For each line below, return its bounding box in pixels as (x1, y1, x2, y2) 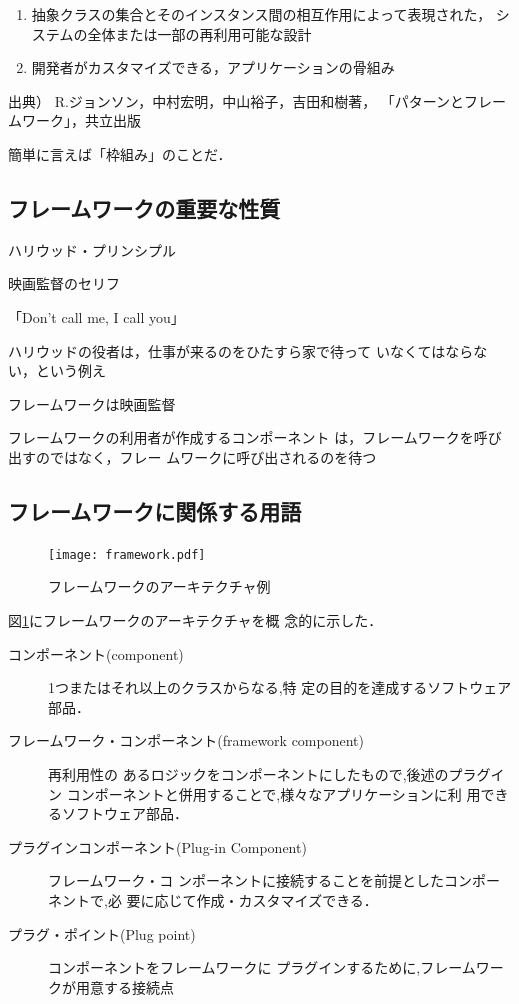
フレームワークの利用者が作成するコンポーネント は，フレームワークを (8, 427, 474, 448)
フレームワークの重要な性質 (8, 192, 281, 223)
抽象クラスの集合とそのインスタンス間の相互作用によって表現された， (31, 4, 492, 24)
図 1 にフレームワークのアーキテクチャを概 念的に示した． (8, 609, 383, 630)
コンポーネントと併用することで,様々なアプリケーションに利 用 (66, 783, 481, 804)
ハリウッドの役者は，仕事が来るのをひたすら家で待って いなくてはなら (8, 340, 474, 361)
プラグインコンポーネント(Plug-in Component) (8, 836, 307, 857)
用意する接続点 (75, 976, 174, 997)
